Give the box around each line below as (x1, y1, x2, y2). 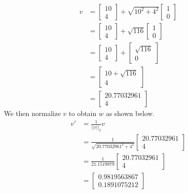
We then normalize (4, 108, 61, 118)
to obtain (69, 108, 97, 118)
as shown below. (106, 108, 155, 118)
